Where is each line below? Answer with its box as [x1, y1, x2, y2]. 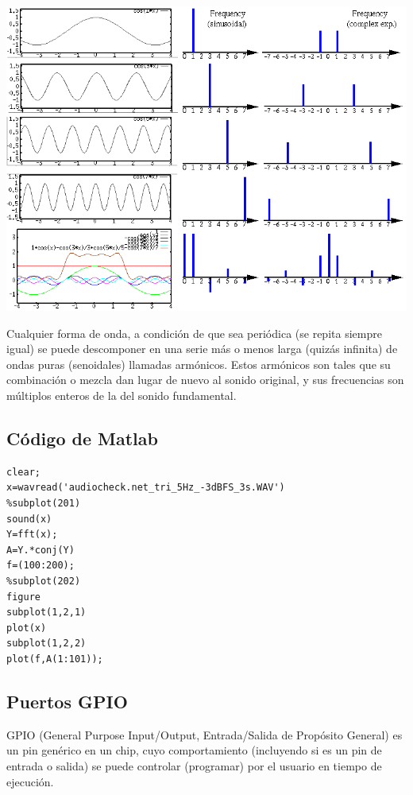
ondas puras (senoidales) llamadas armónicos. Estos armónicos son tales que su [6, 355, 391, 372]
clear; [6, 466, 41, 478]
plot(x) [6, 622, 47, 634]
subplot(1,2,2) [6, 638, 87, 650]
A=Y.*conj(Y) [6, 544, 75, 556]
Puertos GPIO [6, 688, 128, 713]
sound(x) [6, 513, 52, 525]
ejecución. [6, 773, 54, 789]
